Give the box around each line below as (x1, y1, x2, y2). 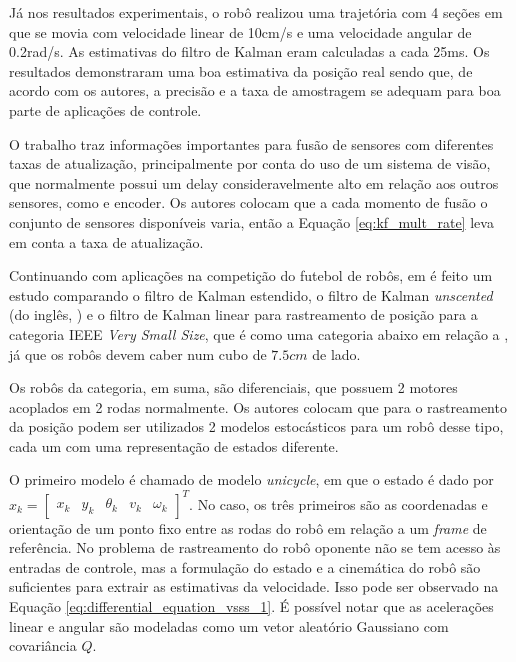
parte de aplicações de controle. (9, 99, 202, 120)
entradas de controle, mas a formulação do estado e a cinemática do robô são (9, 556, 481, 577)
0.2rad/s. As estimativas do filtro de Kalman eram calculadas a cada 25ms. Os (9, 41, 490, 62)
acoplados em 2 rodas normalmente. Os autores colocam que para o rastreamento (9, 396, 507, 417)
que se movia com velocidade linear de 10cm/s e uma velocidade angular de (9, 21, 472, 42)
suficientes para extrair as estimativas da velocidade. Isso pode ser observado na (9, 576, 499, 597)
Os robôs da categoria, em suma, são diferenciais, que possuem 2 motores (9, 377, 458, 398)
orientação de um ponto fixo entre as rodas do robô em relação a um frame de (9, 517, 487, 538)
